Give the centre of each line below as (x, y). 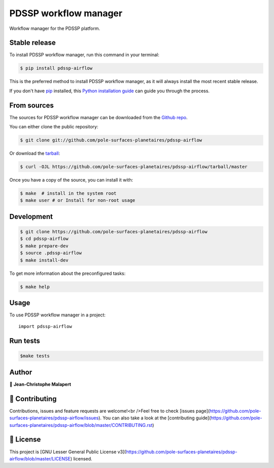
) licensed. (81, 458)
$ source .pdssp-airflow (51, 253)
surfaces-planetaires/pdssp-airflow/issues (54, 418)
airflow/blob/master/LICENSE (40, 458)
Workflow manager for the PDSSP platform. (55, 28)
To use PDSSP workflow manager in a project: (58, 315)
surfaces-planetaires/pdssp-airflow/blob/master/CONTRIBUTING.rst (81, 425)
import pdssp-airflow (45, 327)
